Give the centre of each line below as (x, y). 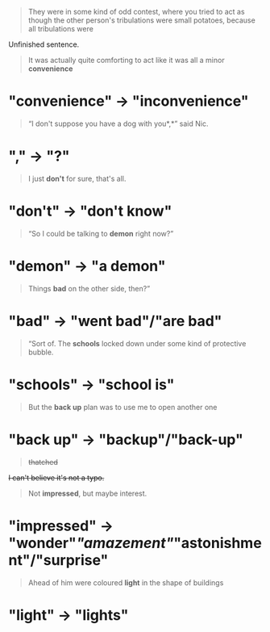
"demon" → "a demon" (87, 266)
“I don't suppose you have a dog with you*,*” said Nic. (118, 123)
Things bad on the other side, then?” (89, 288)
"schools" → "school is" (91, 385)
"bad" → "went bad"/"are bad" (115, 321)
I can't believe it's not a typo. (56, 477)
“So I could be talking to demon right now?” (101, 233)
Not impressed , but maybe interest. (87, 493)
